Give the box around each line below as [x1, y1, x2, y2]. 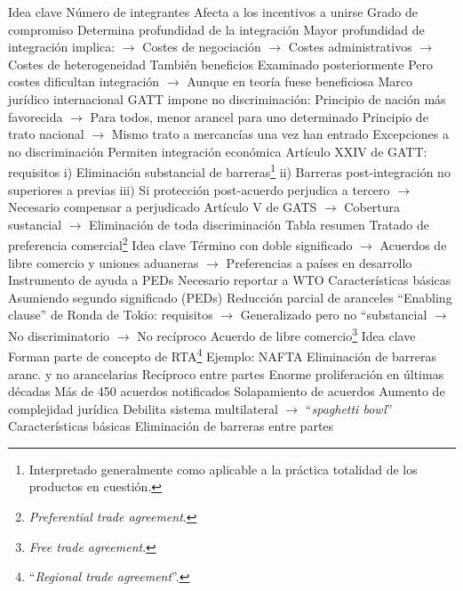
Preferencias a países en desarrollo [226, 253, 412, 271]
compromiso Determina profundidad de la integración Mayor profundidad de [8, 20, 425, 38]
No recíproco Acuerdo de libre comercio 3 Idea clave [137, 324, 416, 344]
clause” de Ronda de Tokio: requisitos [8, 305, 213, 324]
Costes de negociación [142, 37, 261, 56]
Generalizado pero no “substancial [240, 305, 427, 324]
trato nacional [8, 125, 84, 143]
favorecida [8, 107, 63, 125]
